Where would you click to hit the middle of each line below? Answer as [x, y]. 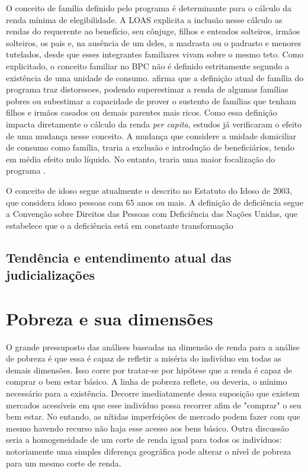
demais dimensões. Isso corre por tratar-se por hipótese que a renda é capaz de [149, 370]
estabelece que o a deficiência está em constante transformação [120, 225]
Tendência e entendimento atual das [119, 257]
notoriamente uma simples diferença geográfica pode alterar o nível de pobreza [149, 451]
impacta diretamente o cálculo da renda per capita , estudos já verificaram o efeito [154, 124]
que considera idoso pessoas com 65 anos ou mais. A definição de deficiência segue [155, 202]
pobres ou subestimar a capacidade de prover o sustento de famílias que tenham [151, 100]
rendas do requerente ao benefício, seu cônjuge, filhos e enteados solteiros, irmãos [153, 31]
